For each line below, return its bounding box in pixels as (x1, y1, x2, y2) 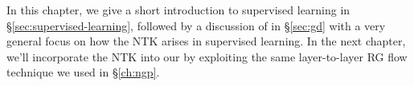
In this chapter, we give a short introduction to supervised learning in (6, 2, 350, 18)
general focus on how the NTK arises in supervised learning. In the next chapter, (6, 33, 406, 49)
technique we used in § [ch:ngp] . (6, 64, 160, 80)
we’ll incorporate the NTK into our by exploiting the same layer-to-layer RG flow (6, 48, 408, 64)
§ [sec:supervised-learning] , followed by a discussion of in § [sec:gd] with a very (6, 17, 386, 33)
